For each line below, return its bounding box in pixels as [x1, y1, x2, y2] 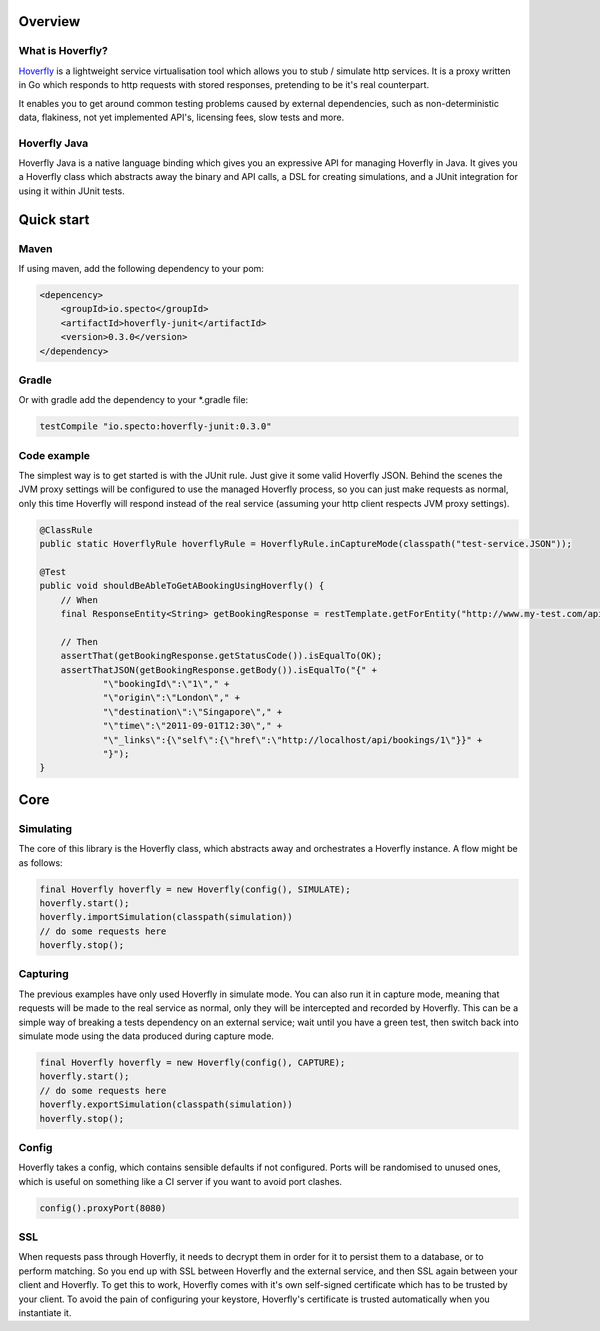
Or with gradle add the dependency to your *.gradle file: [18, 394, 249, 406]
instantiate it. [18, 1306, 72, 1319]
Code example [18, 448, 90, 462]
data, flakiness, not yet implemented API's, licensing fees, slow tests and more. [18, 111, 345, 123]
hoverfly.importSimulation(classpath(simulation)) [39, 911, 294, 923]
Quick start [18, 211, 90, 228]
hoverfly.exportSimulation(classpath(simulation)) [39, 1099, 294, 1110]
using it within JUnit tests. [18, 185, 125, 197]
